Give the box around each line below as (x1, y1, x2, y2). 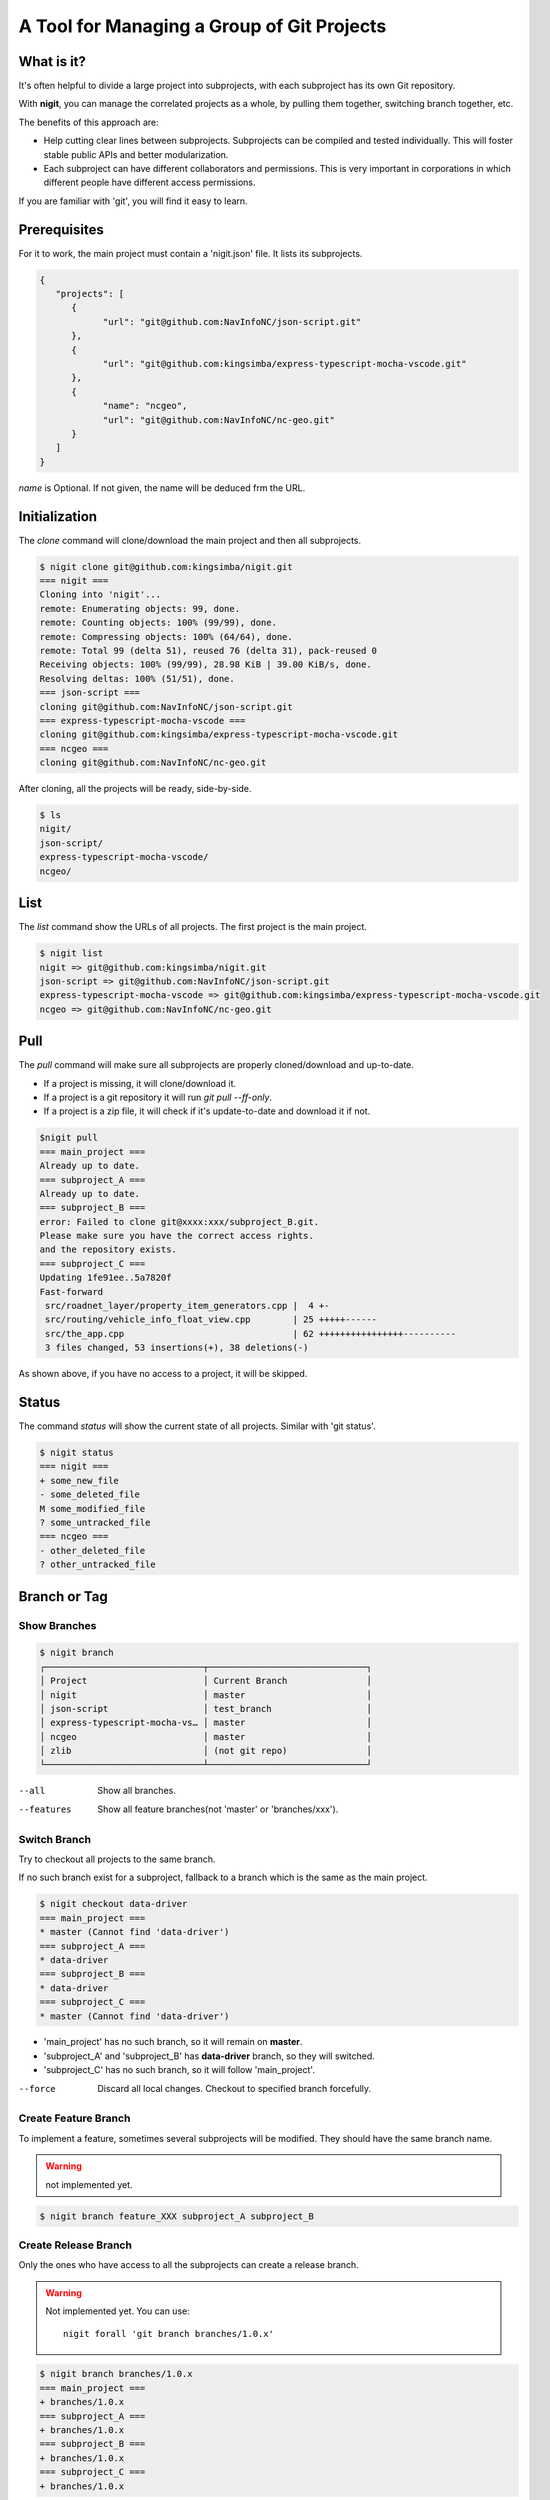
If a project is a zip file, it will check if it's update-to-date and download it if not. (43, 1105, 371, 1117)
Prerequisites (18, 221, 104, 238)
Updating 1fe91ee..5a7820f (39, 1272, 172, 1284)
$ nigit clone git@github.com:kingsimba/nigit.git (39, 561, 294, 572)
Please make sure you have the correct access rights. (39, 1230, 314, 1242)
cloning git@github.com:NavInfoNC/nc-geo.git (39, 757, 267, 769)
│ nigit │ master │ (39, 1689, 372, 1700)
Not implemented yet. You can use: (45, 2305, 190, 2317)
